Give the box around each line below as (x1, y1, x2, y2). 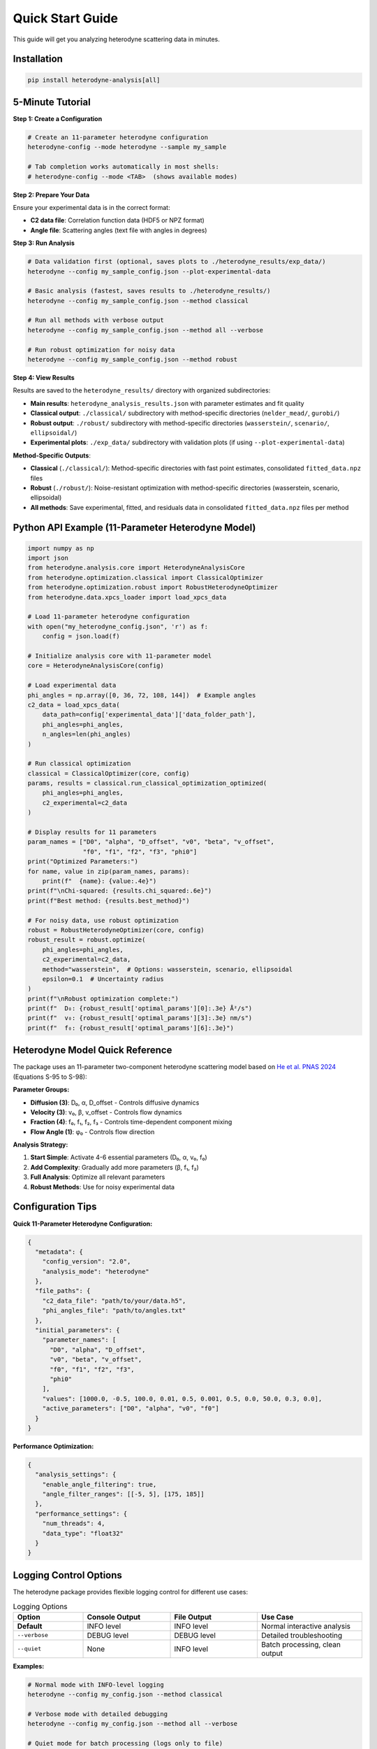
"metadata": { (35, 1247, 84, 1256)
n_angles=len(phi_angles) (42, 730, 131, 738)
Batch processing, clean (261, 1639, 341, 1649)
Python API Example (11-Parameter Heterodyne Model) (13, 521, 256, 533)
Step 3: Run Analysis (13, 239, 75, 248)
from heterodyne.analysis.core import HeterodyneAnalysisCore (27, 564, 245, 572)
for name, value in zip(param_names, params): (27, 868, 190, 875)
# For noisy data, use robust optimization (27, 916, 179, 924)
